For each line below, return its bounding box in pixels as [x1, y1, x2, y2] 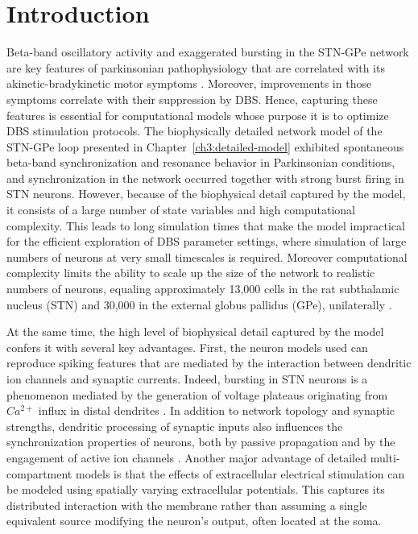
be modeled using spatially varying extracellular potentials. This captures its [6, 481, 385, 498]
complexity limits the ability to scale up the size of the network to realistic [6, 264, 375, 281]
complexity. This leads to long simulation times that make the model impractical [6, 217, 405, 234]
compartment [6, 465, 72, 482]
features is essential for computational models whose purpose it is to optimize [6, 106, 389, 123]
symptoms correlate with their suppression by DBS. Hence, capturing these [6, 90, 378, 107]
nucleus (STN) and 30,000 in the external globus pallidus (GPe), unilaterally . [6, 296, 392, 313]
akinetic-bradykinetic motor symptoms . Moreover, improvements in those [6, 75, 372, 92]
